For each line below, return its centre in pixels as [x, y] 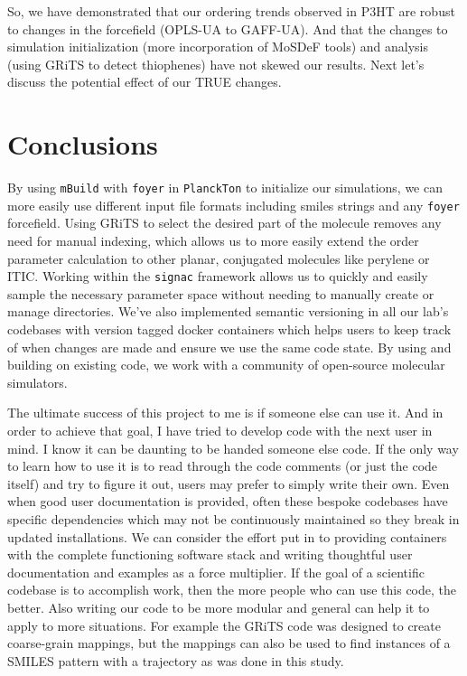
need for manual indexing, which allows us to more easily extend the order [213, 240]
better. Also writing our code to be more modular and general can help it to [219, 607]
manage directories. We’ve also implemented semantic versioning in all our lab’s [228, 311]
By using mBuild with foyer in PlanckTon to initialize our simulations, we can [225, 188]
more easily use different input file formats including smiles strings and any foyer [233, 205]
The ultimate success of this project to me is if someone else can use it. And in [225, 413]
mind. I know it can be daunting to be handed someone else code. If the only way [233, 448]
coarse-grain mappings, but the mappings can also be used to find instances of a [229, 643]
